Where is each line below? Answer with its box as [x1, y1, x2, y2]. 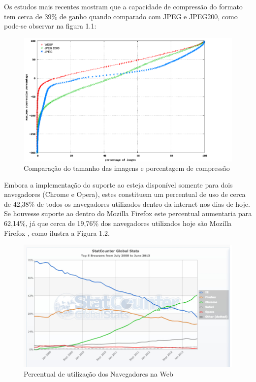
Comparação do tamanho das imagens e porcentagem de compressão [24, 163, 230, 173]
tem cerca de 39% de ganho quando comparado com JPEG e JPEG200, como [4, 11, 238, 21]
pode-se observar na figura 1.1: [4, 21, 96, 31]
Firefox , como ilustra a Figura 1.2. [4, 227, 110, 238]
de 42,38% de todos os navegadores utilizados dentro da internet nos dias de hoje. [4, 198, 250, 209]
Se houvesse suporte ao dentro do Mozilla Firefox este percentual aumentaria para [4, 208, 252, 219]
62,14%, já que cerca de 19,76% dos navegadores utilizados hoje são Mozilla [4, 218, 232, 228]
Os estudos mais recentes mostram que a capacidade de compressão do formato [4, 1, 243, 11]
